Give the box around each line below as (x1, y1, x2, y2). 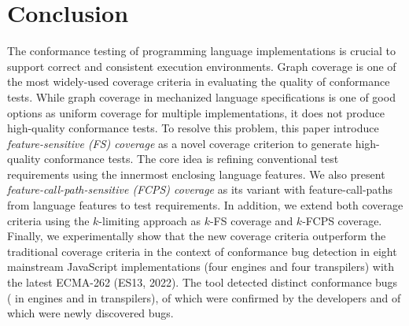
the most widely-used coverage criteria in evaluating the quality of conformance (7, 73, 390, 90)
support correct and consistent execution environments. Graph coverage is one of (7, 57, 396, 74)
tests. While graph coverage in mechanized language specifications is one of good (7, 88, 396, 105)
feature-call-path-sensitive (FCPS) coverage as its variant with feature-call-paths (7, 181, 393, 198)
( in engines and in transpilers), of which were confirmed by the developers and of (7, 289, 401, 306)
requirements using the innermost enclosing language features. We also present (7, 165, 385, 182)
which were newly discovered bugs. (7, 305, 174, 321)
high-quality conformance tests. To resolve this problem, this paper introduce (7, 120, 379, 136)
